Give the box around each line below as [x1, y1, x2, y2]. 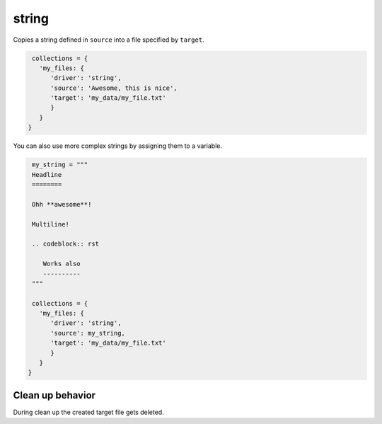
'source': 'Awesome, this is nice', [50, 84, 178, 92]
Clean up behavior [13, 389, 95, 401]
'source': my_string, [50, 329, 125, 337]
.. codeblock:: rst [32, 240, 99, 248]
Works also [42, 260, 81, 268]
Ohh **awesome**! [32, 200, 92, 208]
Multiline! [32, 220, 70, 228]
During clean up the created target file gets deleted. [13, 408, 164, 416]
